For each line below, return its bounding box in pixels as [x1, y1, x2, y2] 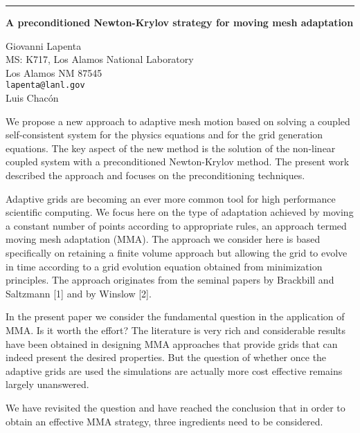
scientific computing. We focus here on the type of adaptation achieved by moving [6, 205, 354, 219]
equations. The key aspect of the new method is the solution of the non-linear [6, 140, 336, 155]
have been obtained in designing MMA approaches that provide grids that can [6, 336, 338, 351]
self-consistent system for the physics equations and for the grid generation [6, 127, 323, 142]
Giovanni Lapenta [6, 38, 82, 53]
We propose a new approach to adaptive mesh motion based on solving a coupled [6, 113, 350, 128]
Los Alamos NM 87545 [6, 65, 102, 80]
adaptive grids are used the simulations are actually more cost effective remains [6, 363, 343, 378]
